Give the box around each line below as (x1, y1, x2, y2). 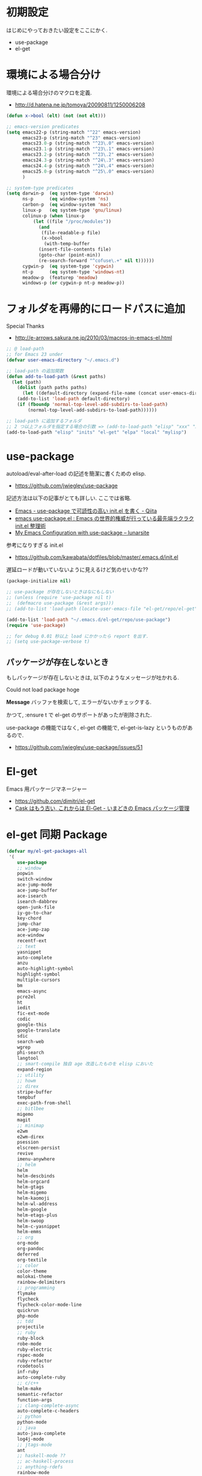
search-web (17, 1038, 44, 1045)
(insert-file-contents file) (38, 246, 112, 253)
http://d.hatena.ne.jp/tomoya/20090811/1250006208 (14, 101, 145, 108)
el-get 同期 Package (6, 828, 108, 842)
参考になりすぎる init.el (6, 541, 64, 549)
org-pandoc (17, 1246, 44, 1252)
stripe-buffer (17, 1089, 52, 1095)
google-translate (17, 1027, 61, 1033)
